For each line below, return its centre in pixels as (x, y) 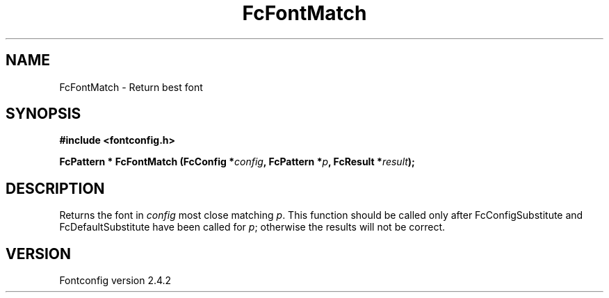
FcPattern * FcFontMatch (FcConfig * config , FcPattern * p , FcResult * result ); (237, 162)
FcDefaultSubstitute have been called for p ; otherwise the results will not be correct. (252, 227)
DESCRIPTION (55, 188)
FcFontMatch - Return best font (131, 87)
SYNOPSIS (43, 114)
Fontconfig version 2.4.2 (115, 281)
